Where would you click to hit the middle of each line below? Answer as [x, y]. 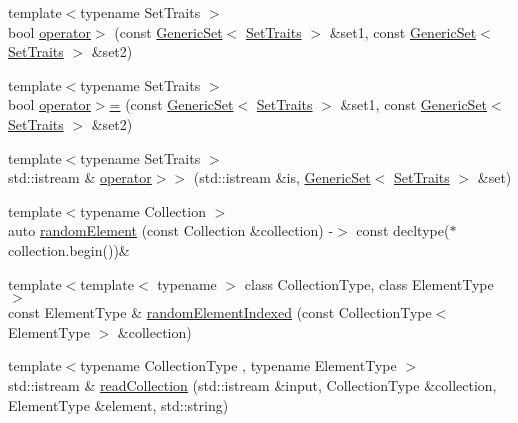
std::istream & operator [80, 177]
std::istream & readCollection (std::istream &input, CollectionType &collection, [252, 384]
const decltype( [403, 230]
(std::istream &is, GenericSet [282, 177]
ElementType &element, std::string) [118, 404]
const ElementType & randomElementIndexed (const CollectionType [220, 312]
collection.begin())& [69, 249]
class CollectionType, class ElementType [369, 283]
